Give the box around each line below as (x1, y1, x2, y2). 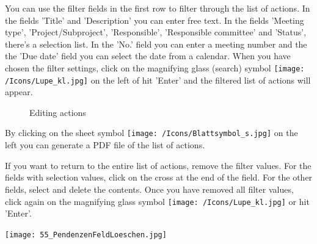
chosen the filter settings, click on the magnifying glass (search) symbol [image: (5, 61, 305, 74)
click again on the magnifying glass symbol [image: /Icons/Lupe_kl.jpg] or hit (5, 195, 310, 207)
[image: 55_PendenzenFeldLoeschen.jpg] (5, 230, 167, 239)
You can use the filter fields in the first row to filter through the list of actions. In (5, 2, 310, 14)
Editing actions (29, 106, 86, 118)
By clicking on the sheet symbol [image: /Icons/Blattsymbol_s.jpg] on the (5, 126, 298, 139)
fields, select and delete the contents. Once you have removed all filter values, (5, 182, 294, 195)
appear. (5, 85, 33, 98)
